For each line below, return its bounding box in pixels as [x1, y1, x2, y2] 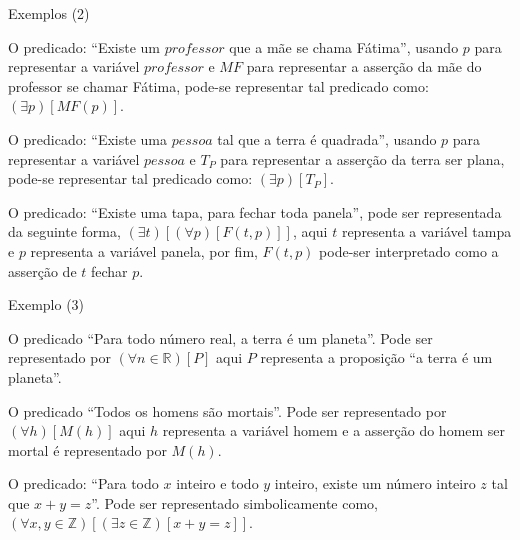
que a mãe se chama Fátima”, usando [229, 36, 459, 57]
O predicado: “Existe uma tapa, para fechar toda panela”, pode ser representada [8, 201, 502, 222]
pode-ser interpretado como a [319, 240, 499, 261]
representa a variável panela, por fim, [30, 240, 258, 261]
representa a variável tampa [341, 221, 512, 242]
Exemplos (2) [8, 3, 90, 23]
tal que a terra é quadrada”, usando [217, 128, 437, 149]
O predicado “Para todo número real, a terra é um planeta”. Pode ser [8, 327, 433, 348]
